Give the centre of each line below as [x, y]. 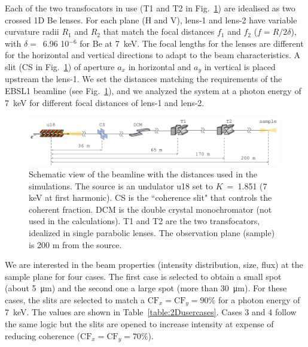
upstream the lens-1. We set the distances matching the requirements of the [144, 79]
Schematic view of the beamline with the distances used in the [143, 173]
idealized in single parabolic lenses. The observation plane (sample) [152, 232]
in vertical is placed [240, 66]
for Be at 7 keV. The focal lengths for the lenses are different [192, 43]
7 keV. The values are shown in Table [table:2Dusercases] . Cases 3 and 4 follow [151, 312]
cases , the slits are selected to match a [75, 299]
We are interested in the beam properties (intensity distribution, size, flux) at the [154, 265]
